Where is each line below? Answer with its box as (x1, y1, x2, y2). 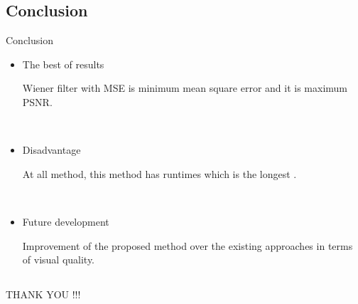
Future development (22, 214, 109, 229)
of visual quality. (22, 252, 95, 267)
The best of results (22, 56, 104, 71)
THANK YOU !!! (6, 287, 81, 302)
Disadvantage (22, 142, 81, 157)
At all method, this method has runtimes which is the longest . (22, 166, 297, 181)
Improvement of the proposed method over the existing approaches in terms (22, 238, 353, 253)
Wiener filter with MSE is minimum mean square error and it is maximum (22, 80, 348, 95)
